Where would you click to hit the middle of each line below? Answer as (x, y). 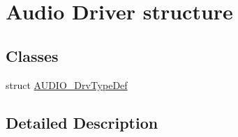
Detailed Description (82, 122)
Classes (32, 55)
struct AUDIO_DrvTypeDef (67, 84)
